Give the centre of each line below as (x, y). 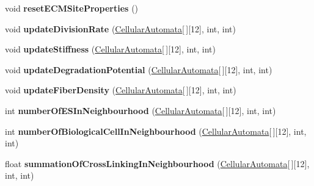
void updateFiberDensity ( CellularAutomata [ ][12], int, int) (121, 90)
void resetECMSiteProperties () (72, 8)
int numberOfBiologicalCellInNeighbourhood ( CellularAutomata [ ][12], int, (156, 131)
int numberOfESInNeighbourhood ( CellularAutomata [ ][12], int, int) (141, 110)
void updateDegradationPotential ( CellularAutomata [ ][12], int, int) (139, 69)
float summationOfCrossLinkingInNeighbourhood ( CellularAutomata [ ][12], (157, 163)
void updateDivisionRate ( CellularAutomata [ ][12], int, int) (120, 28)
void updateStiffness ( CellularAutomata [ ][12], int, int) (110, 49)
